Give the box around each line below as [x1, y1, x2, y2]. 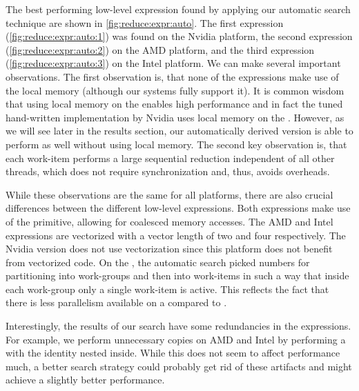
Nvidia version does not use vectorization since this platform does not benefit [6, 241, 333, 256]
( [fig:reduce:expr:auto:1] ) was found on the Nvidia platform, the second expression [6, 29, 353, 43]
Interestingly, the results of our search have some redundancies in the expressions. [6, 319, 351, 333]
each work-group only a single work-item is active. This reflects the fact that [6, 281, 329, 296]
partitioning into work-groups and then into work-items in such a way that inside [6, 268, 349, 283]
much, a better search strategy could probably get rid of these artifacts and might [6, 359, 352, 373]
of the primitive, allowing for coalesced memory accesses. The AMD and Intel [6, 214, 333, 228]
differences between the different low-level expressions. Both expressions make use [6, 201, 351, 215]
